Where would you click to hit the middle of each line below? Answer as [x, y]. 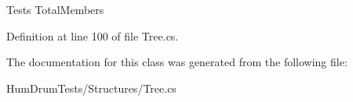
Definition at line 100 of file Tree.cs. [93, 35]
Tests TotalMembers [55, 9]
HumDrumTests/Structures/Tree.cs [91, 88]
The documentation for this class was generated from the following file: [177, 62]
